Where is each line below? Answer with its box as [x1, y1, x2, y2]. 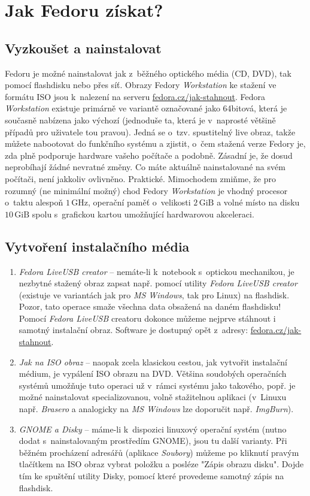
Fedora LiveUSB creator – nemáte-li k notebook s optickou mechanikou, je [19, 265, 294, 277]
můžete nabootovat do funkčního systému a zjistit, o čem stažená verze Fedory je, [5, 137, 306, 150]
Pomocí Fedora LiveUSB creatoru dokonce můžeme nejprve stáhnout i [19, 311, 276, 324]
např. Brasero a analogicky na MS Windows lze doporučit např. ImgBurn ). [19, 403, 294, 415]
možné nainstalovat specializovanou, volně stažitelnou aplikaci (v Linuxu [19, 391, 287, 403]
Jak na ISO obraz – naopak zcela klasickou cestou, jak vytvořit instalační [19, 355, 287, 368]
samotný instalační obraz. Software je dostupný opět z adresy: [19, 323, 248, 336]
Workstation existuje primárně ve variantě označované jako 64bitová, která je [5, 102, 287, 114]
